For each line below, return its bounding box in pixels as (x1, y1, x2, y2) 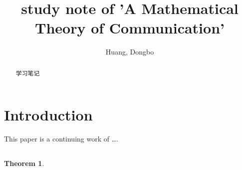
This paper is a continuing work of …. (4, 133, 118, 144)
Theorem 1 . (4, 158, 44, 168)
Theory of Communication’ (35, 17, 225, 38)
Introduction (4, 104, 93, 125)
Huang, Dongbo (105, 46, 154, 57)
